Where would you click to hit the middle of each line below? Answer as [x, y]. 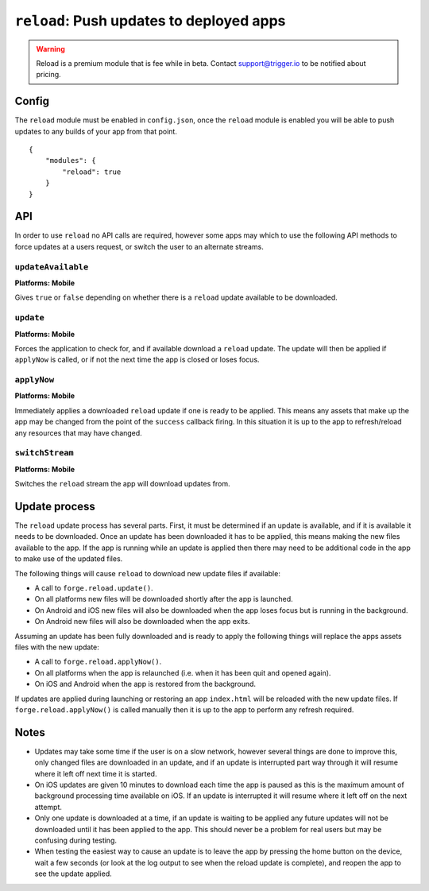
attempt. [48, 807]
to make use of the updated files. [69, 559]
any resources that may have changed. [78, 432]
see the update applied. [73, 874]
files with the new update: [57, 647]
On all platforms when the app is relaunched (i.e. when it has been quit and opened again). [183, 672]
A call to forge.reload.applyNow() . [98, 662]
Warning [50, 48]
